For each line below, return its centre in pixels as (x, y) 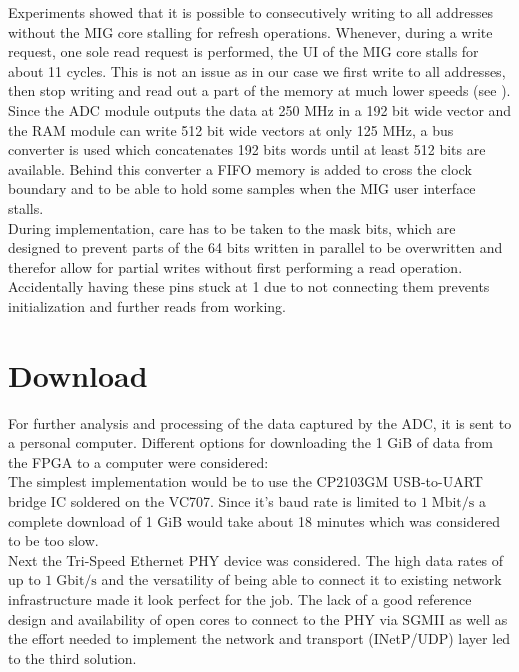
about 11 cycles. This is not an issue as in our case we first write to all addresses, (257, 70)
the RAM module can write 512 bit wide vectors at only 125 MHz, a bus (231, 129)
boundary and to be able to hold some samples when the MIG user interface (242, 188)
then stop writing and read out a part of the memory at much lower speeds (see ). (259, 90)
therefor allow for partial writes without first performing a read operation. (235, 266)
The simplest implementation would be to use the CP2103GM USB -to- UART (245, 481)
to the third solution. (72, 657)
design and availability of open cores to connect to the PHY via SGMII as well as (258, 618)
